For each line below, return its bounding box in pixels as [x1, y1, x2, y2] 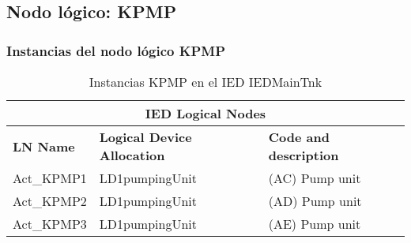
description [268, 146, 339, 164]
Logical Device [99, 128, 192, 146]
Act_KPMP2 [13, 192, 87, 210]
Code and [268, 128, 330, 146]
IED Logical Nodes [145, 104, 266, 122]
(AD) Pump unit [268, 192, 362, 210]
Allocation [99, 146, 165, 164]
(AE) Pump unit [268, 215, 361, 233]
